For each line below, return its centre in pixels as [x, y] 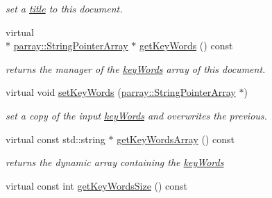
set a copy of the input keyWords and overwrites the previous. [136, 115]
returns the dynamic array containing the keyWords [115, 162]
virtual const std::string [56, 139]
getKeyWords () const [186, 46]
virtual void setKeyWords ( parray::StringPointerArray [121, 92]
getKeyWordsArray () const [176, 139]
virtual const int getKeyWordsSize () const [97, 185]
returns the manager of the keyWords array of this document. [136, 68]
